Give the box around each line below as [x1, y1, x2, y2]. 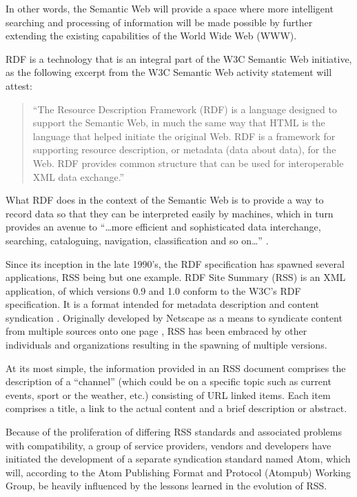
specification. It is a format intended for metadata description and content [6, 297, 319, 311]
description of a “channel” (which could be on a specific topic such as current [6, 374, 331, 389]
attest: [6, 78, 32, 92]
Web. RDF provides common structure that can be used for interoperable [32, 155, 344, 170]
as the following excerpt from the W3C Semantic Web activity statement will [6, 65, 332, 79]
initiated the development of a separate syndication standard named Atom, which [6, 451, 351, 466]
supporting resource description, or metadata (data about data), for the [32, 142, 336, 157]
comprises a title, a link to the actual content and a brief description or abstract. [6, 401, 347, 416]
